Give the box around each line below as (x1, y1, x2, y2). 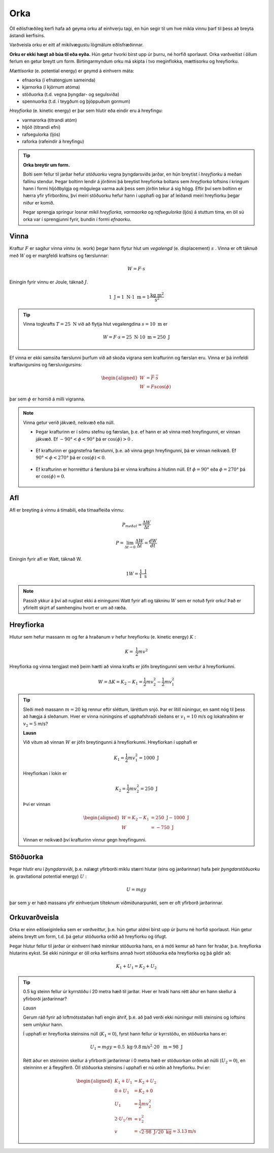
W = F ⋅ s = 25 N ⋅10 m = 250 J (102, 334, 170, 340)
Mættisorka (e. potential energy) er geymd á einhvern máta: (9, 68, 134, 74)
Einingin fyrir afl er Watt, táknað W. (9, 556, 82, 562)
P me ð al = (122, 522, 142, 529)
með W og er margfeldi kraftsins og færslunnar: (9, 252, 109, 258)
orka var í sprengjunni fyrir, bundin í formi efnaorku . (23, 216, 131, 222)
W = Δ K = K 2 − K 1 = (98, 679, 143, 686)
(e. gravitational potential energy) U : (9, 873, 87, 879)
